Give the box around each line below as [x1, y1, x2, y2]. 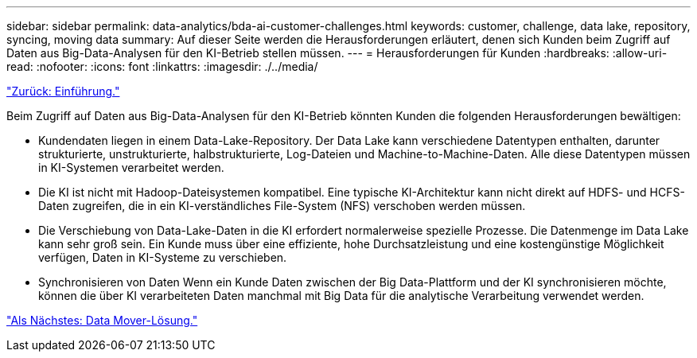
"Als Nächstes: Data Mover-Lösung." [6, 313, 198, 327]
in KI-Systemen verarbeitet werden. [38, 161, 224, 174]
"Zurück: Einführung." [6, 84, 120, 98]
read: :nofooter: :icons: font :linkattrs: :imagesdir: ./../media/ [6, 60, 318, 73]
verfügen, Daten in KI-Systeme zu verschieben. [38, 251, 287, 264]
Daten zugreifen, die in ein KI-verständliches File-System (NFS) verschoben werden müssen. [38, 199, 526, 212]
